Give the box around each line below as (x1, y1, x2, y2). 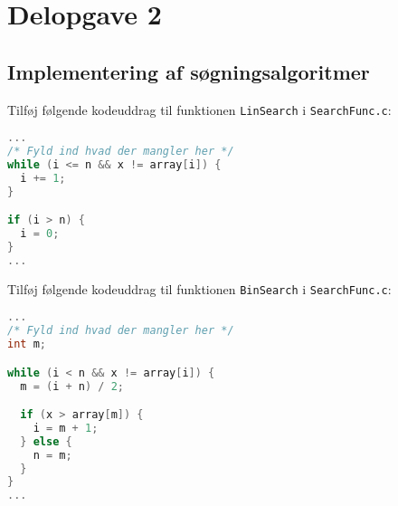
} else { (20, 434, 72, 448)
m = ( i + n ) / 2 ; (20, 379, 125, 393)
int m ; (7, 338, 46, 351)
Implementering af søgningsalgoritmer (7, 57, 370, 85)
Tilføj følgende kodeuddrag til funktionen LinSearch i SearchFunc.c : (7, 100, 392, 119)
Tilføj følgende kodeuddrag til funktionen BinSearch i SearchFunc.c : (7, 279, 392, 298)
